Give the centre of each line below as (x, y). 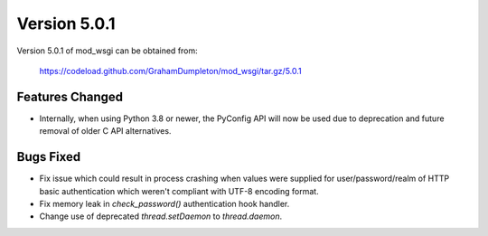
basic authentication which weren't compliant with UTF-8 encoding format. (179, 191)
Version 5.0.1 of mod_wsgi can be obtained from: (107, 51)
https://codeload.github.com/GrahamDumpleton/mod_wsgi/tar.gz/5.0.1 (170, 71)
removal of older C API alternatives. (105, 131)
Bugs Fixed (49, 157)
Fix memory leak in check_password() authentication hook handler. (164, 203)
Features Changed (70, 96)
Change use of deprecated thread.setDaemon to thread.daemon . (161, 216)
